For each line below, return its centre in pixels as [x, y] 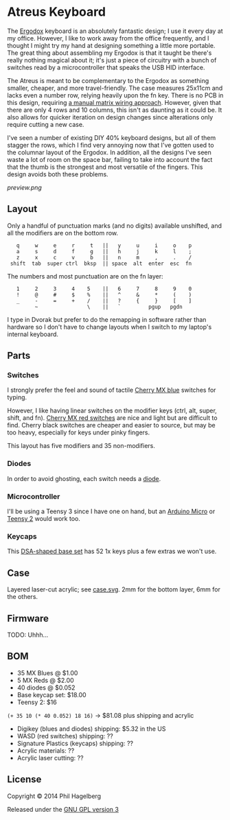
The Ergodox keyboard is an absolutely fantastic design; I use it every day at [115, 31]
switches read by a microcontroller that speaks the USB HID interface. [106, 67]
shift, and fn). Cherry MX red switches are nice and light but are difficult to [112, 418]
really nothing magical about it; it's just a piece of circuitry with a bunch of [112, 60]
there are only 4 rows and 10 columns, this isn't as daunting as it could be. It [115, 110]
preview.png [25, 187]
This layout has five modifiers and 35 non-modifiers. [81, 446]
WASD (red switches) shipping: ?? [65, 736]
